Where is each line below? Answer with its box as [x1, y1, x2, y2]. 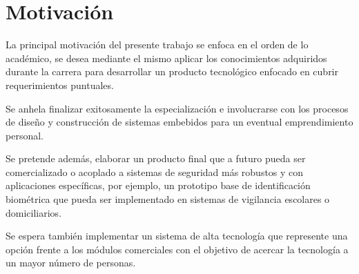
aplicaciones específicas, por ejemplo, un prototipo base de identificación [6, 178, 311, 193]
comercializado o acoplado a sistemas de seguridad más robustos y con [6, 164, 304, 179]
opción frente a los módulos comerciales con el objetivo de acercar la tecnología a [6, 242, 349, 256]
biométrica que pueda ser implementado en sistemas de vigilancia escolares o [6, 192, 330, 206]
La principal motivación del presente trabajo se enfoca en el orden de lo [6, 37, 309, 52]
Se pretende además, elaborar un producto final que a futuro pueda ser [6, 151, 306, 166]
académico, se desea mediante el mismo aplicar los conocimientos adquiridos [6, 50, 327, 65]
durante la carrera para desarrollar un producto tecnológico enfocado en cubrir [6, 64, 339, 79]
